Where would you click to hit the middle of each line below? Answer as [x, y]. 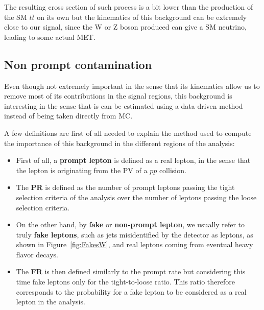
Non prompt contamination [78, 64]
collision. [173, 170]
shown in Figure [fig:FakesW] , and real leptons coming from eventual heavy [135, 244]
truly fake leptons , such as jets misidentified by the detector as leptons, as [135, 234]
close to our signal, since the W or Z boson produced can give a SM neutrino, [125, 27]
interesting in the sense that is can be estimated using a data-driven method [124, 105]
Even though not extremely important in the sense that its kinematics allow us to [132, 86]
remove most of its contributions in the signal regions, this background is [118, 96]
